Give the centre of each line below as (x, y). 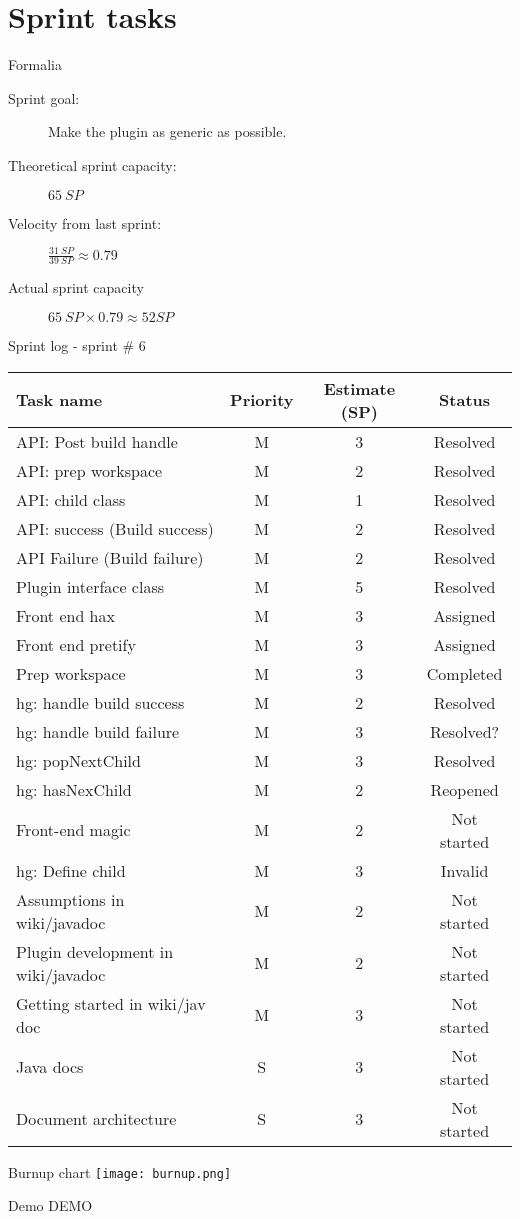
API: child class (71, 499)
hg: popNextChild (78, 760)
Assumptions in (70, 899)
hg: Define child (71, 870)
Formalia (35, 64)
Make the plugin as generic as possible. (167, 131)
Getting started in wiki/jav (111, 1003)
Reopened (464, 789)
